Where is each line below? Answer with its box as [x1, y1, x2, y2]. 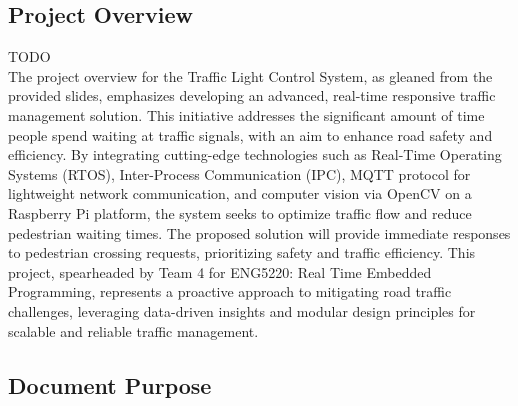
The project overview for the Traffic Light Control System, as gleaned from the [8, 65, 493, 86]
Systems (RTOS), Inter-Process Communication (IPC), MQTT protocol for [8, 163, 471, 184]
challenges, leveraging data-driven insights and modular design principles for [8, 300, 476, 321]
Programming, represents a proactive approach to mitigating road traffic [8, 281, 452, 302]
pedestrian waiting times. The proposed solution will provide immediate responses [8, 222, 511, 243]
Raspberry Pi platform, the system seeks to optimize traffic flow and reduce [8, 202, 472, 223]
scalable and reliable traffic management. [8, 320, 259, 341]
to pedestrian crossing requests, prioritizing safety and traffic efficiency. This [8, 242, 476, 263]
